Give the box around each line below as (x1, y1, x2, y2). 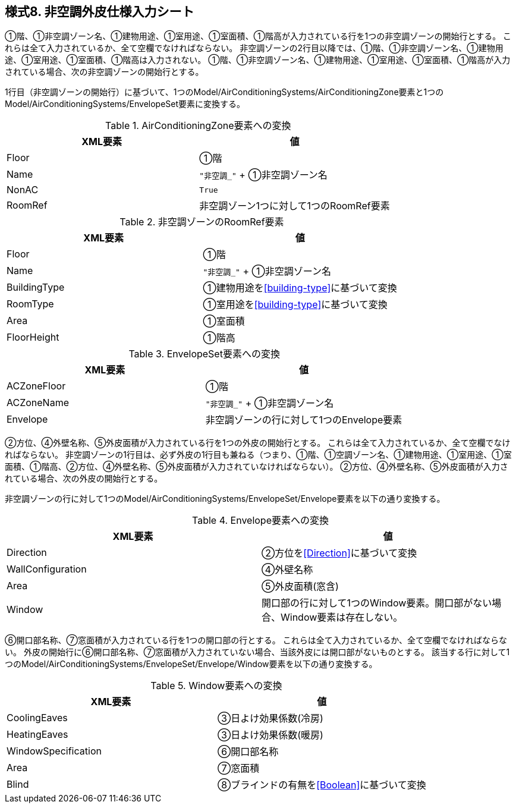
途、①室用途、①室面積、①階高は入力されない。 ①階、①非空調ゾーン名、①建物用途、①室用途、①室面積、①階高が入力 (5, 55, 511, 65)
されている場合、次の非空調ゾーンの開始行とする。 (5, 67, 204, 77)
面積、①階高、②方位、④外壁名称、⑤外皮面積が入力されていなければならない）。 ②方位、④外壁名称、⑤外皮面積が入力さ (5, 461, 508, 472)
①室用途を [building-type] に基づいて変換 (203, 298, 388, 311)
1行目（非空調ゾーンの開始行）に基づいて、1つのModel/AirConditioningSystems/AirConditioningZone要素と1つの (5, 87, 444, 98)
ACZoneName (7, 397, 69, 409)
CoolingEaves (7, 712, 68, 724)
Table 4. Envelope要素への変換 (192, 514, 329, 527)
